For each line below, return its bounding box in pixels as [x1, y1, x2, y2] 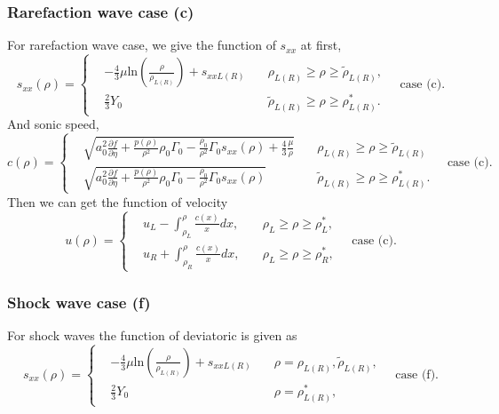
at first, [300, 36, 342, 54]
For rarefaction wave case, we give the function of [7, 36, 276, 54]
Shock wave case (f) [7, 291, 151, 313]
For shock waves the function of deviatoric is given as [7, 326, 297, 345]
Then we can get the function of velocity [7, 192, 228, 211]
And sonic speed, [7, 115, 99, 133]
